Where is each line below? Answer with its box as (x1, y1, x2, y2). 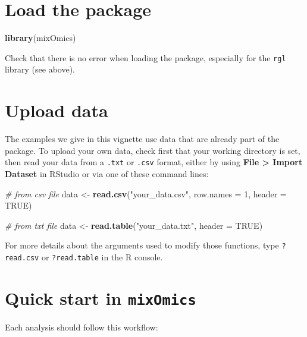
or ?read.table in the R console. (41, 250, 163, 263)
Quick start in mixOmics (5, 285, 196, 310)
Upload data (5, 98, 108, 122)
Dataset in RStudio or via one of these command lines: (5, 167, 209, 179)
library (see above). (5, 63, 75, 75)
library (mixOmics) (5, 32, 76, 44)
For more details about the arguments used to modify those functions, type (5, 239, 279, 251)
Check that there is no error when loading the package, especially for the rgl (5, 51, 286, 64)
